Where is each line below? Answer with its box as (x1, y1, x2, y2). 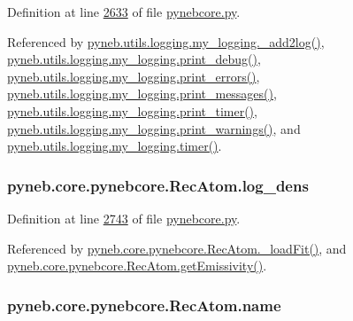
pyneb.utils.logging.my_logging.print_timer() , (7, 101, 257, 120)
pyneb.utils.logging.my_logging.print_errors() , (7, 67, 260, 85)
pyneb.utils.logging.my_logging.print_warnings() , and (7, 119, 301, 137)
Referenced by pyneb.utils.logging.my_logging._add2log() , (7, 32, 325, 51)
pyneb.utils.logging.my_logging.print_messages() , (7, 84, 277, 103)
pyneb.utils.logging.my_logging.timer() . (7, 137, 222, 155)
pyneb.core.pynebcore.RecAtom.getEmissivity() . (7, 256, 267, 275)
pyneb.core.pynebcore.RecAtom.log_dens (7, 174, 309, 196)
